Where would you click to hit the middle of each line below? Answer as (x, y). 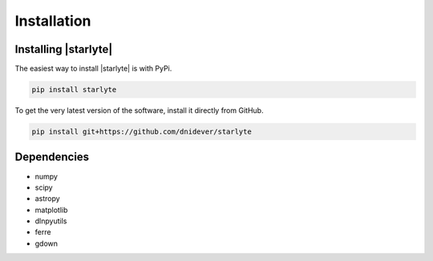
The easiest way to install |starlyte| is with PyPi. (93, 69)
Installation (53, 21)
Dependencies (52, 157)
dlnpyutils (51, 221)
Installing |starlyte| (64, 49)
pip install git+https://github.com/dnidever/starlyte (142, 132)
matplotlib (51, 210)
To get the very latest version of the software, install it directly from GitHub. (139, 110)
